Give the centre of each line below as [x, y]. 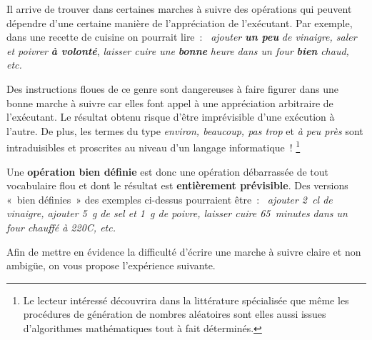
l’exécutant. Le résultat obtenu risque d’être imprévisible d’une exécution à [171, 117]
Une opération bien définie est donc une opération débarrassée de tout [167, 171]
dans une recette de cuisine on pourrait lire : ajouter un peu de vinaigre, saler [182, 37]
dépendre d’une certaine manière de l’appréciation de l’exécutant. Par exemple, [180, 22]
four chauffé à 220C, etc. [61, 227]
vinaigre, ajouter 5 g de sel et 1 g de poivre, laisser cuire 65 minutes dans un [177, 213]
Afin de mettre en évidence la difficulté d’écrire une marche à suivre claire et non [184, 251]
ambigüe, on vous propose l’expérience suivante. [111, 265]
